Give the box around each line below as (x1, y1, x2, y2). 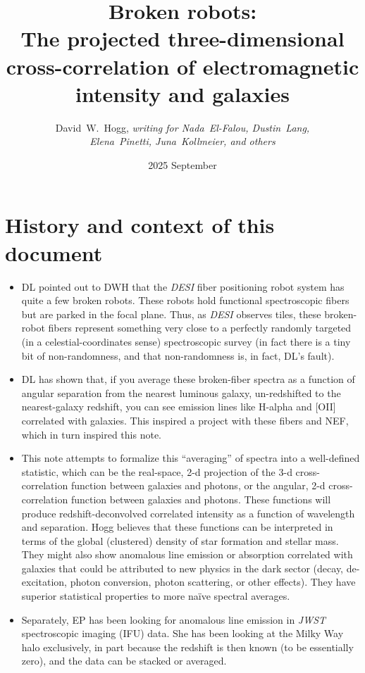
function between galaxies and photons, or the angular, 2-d (70, 478, 326, 493)
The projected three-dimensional (20, 24, 345, 53)
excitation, (21, 574, 67, 589)
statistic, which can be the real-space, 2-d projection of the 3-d (21, 464, 292, 479)
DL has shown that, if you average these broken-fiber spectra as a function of (21, 372, 355, 386)
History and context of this (5, 210, 275, 239)
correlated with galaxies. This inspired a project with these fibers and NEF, (21, 413, 349, 427)
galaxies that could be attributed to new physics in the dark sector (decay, (21, 560, 343, 575)
